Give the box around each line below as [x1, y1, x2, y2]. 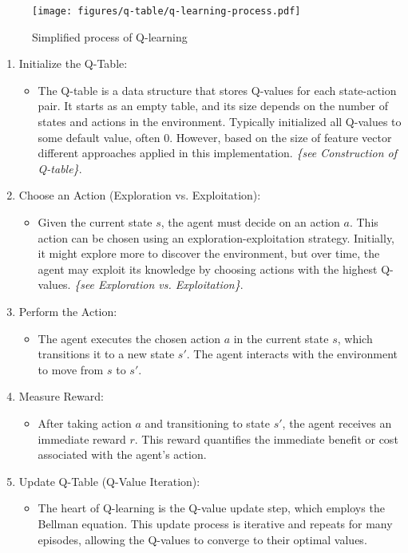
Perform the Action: [18, 302, 117, 319]
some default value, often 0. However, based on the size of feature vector [38, 128, 392, 145]
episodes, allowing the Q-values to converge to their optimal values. [38, 531, 367, 547]
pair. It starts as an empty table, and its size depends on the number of [38, 97, 389, 114]
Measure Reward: [18, 388, 104, 405]
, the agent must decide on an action [160, 214, 340, 230]
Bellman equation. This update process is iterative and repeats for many [38, 515, 393, 531]
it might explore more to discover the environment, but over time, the [38, 245, 380, 262]
